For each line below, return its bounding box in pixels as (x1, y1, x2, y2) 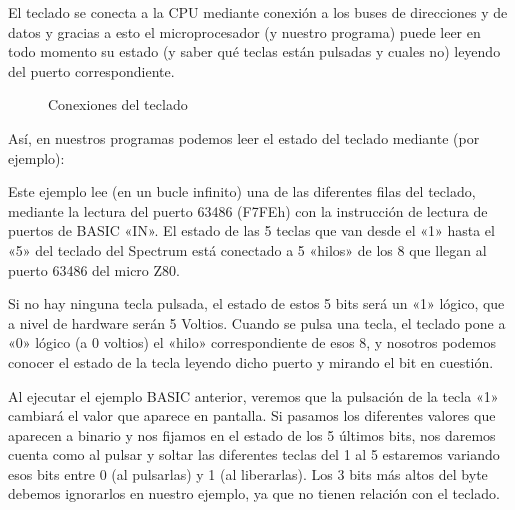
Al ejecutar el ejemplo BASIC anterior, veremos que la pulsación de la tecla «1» (8, 385, 499, 406)
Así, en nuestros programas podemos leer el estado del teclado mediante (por (8, 127, 480, 148)
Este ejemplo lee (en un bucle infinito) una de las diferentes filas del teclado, (8, 181, 476, 202)
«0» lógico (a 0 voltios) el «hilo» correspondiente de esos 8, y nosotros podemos (8, 332, 496, 353)
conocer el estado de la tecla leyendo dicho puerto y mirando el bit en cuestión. (8, 351, 494, 372)
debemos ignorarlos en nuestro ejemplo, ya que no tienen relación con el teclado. (8, 483, 500, 504)
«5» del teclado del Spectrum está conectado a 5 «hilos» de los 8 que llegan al (8, 239, 487, 260)
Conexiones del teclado (48, 94, 188, 115)
